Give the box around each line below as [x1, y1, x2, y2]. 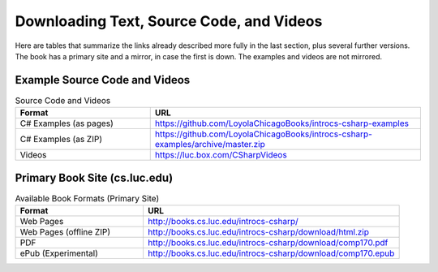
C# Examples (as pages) [19, 118, 114, 129]
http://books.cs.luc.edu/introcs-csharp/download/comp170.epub [147, 248, 395, 259]
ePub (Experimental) [19, 248, 99, 259]
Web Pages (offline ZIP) [19, 227, 111, 238]
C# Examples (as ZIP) [19, 134, 103, 145]
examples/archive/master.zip [154, 139, 265, 150]
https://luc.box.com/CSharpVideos [154, 149, 287, 161]
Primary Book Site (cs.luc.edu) [15, 171, 174, 184]
